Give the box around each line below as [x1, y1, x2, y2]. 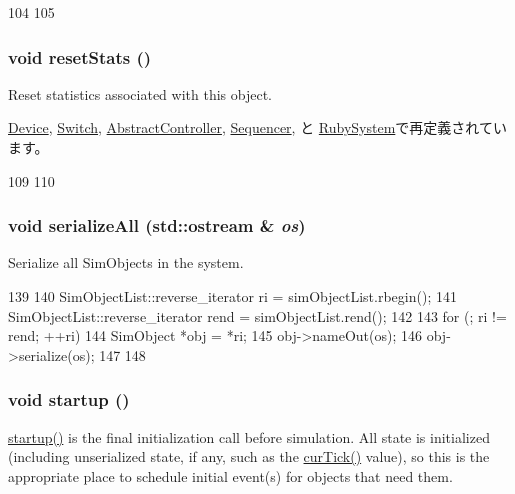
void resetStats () [8, 44, 152, 69]
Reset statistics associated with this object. [8, 83, 272, 104]
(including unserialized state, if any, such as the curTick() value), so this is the [8, 446, 490, 467]
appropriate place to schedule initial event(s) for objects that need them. [8, 465, 453, 486]
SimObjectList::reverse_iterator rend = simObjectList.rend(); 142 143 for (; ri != [8, 305, 507, 326]
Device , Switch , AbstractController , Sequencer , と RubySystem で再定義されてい [8, 117, 507, 138]
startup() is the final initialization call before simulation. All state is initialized [8, 426, 490, 447]
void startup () [8, 387, 130, 412]
